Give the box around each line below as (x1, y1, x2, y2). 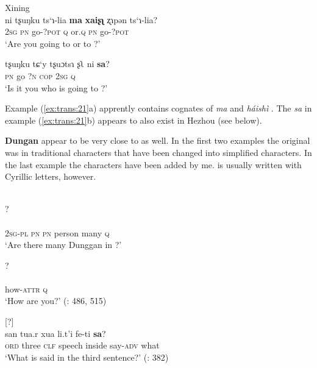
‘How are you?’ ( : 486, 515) (5, 294, 107, 307)
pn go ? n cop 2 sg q (5, 69, 76, 82)
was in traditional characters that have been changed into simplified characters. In (5, 146, 312, 158)
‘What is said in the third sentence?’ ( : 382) (5, 350, 169, 363)
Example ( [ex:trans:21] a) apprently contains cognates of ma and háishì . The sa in (5, 102, 312, 115)
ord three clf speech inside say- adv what (5, 339, 160, 352)
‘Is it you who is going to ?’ (5, 81, 108, 94)
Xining (5, 1, 30, 13)
